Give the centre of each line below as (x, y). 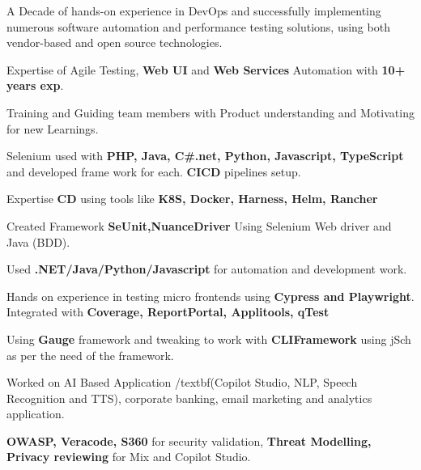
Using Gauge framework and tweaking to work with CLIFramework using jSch (209, 339)
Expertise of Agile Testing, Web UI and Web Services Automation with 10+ (206, 69)
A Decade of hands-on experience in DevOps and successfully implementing (194, 11)
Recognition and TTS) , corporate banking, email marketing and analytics (189, 398)
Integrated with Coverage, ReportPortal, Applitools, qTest (168, 312)
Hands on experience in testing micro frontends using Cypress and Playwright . (210, 296)
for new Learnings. (53, 128)
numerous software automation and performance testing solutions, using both (198, 26)
